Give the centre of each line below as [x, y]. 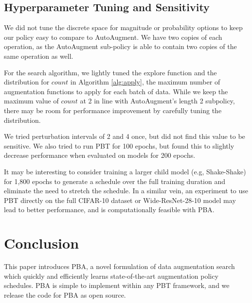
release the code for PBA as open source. [65, 295]
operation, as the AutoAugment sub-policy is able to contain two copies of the [120, 46]
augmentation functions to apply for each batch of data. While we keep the [116, 91]
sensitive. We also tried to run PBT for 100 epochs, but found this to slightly [119, 145]
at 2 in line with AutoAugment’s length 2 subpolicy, [157, 101]
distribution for [27, 82]
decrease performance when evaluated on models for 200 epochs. [100, 155]
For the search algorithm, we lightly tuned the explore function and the [110, 72]
